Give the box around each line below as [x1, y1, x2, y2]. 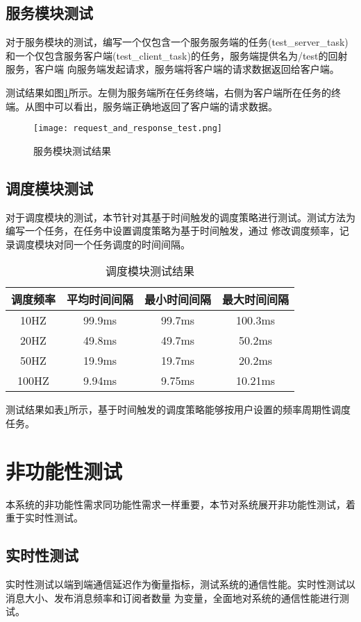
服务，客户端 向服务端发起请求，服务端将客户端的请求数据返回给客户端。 [6, 62, 339, 76]
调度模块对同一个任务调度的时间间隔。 [15, 236, 190, 251]
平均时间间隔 [67, 291, 134, 308]
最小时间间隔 [144, 291, 212, 308]
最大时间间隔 [222, 291, 289, 308]
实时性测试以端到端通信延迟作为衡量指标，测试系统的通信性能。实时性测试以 [6, 577, 355, 591]
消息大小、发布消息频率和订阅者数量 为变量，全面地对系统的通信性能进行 [6, 590, 339, 605]
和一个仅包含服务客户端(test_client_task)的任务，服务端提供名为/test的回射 [6, 48, 348, 62]
